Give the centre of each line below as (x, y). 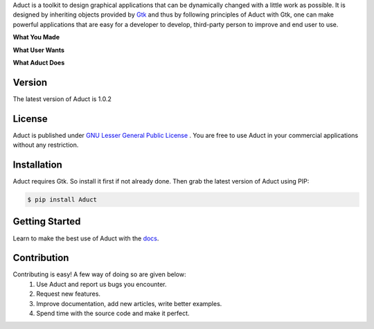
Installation (37, 164)
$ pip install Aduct (62, 200)
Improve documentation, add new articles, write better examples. (129, 303)
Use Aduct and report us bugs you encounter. (101, 284)
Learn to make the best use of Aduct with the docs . (86, 238)
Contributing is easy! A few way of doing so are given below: (99, 274)
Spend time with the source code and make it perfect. (113, 313)
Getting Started (47, 222)
